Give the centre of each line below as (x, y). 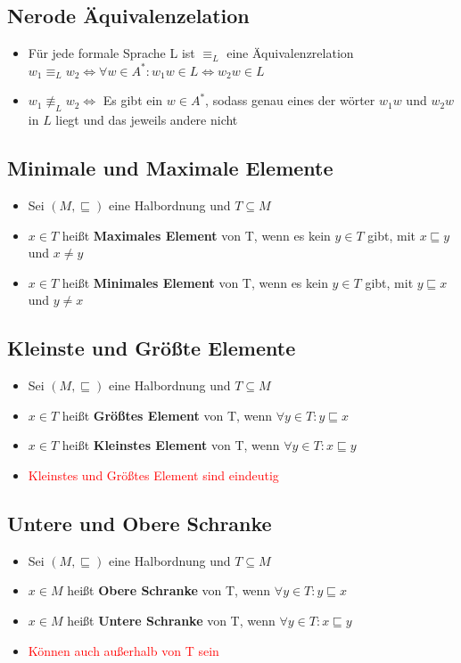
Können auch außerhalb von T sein (123, 650)
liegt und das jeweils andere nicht (147, 120)
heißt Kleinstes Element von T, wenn (171, 445)
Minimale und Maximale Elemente (170, 168)
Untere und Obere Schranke (140, 523)
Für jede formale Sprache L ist (111, 53)
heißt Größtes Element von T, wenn (167, 415)
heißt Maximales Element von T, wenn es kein (196, 235)
